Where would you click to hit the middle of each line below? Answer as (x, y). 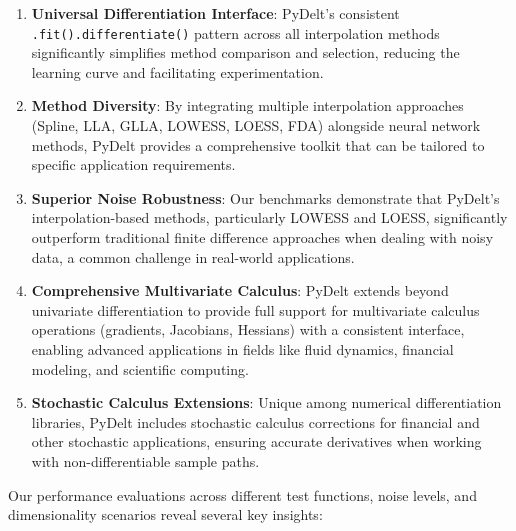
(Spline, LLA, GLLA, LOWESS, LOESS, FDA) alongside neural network (256, 125)
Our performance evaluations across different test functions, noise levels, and (242, 494)
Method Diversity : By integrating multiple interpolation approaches (247, 105)
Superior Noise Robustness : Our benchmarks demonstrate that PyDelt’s (265, 197)
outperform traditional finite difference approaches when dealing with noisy (262, 237)
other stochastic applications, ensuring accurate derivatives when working (256, 441)
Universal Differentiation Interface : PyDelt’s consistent (215, 13)
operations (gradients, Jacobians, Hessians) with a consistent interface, (248, 329)
